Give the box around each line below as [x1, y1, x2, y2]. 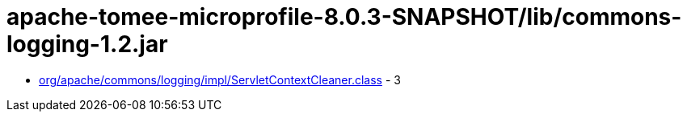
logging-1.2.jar [6, 31, 168, 58]
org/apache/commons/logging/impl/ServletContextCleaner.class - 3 [39, 72, 401, 87]
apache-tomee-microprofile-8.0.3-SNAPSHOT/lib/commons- [6, 3, 682, 31]
